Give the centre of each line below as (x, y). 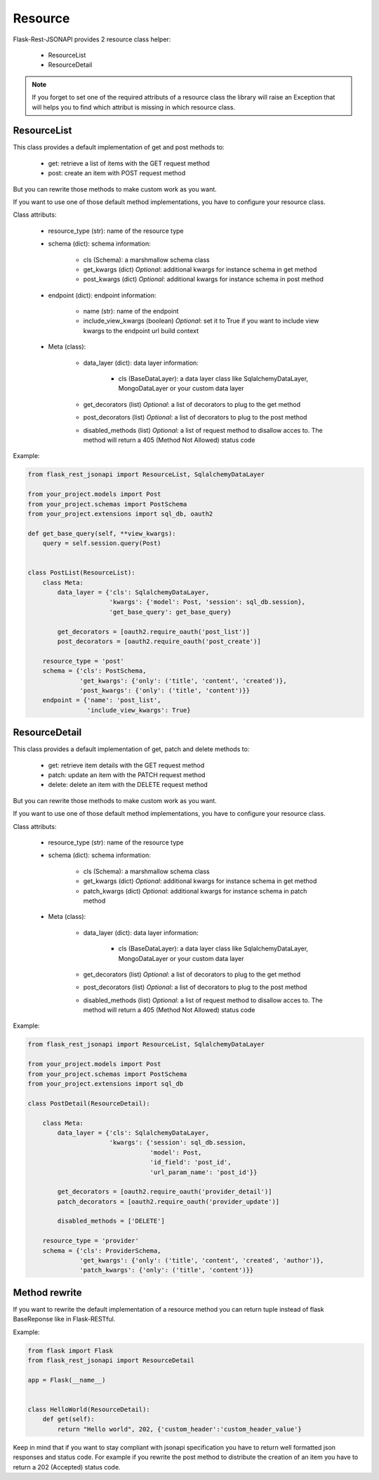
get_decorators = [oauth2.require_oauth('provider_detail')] (165, 1192)
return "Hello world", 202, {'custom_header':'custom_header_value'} (179, 1429)
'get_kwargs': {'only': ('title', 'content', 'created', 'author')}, (202, 1260)
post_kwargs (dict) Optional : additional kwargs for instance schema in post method (204, 279)
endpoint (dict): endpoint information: (102, 295)
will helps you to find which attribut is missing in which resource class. (133, 107)
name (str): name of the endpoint (131, 311)
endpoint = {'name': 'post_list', (102, 700)
